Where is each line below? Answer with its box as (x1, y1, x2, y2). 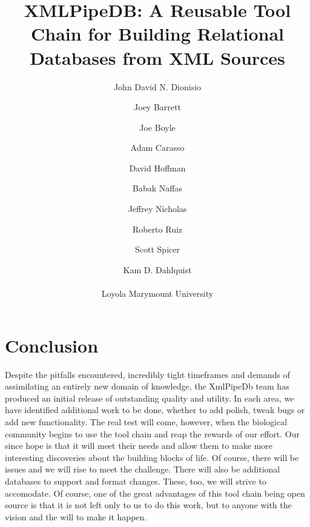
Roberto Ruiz (132, 222, 183, 235)
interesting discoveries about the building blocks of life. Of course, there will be (5, 451, 299, 463)
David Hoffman (129, 161, 186, 174)
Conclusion (5, 333, 99, 357)
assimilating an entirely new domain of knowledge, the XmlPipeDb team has (5, 380, 289, 393)
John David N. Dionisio (113, 80, 202, 93)
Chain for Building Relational (30, 21, 284, 46)
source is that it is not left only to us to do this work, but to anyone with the (5, 499, 292, 511)
